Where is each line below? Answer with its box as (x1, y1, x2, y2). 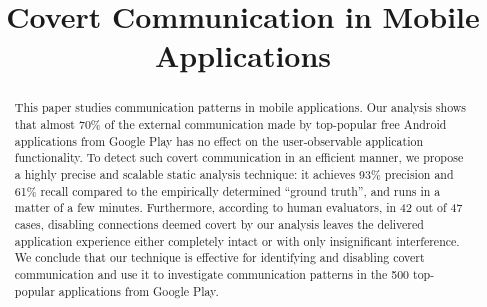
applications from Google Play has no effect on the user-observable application (14, 132, 423, 149)
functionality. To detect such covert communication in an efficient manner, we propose (14, 149, 464, 166)
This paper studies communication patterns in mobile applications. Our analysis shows (14, 99, 467, 116)
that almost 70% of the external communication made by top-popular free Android (14, 116, 447, 133)
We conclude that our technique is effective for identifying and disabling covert (14, 249, 425, 266)
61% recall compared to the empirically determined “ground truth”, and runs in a (14, 182, 441, 199)
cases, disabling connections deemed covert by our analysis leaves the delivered (14, 215, 424, 232)
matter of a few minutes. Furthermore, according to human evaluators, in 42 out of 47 (14, 199, 463, 216)
